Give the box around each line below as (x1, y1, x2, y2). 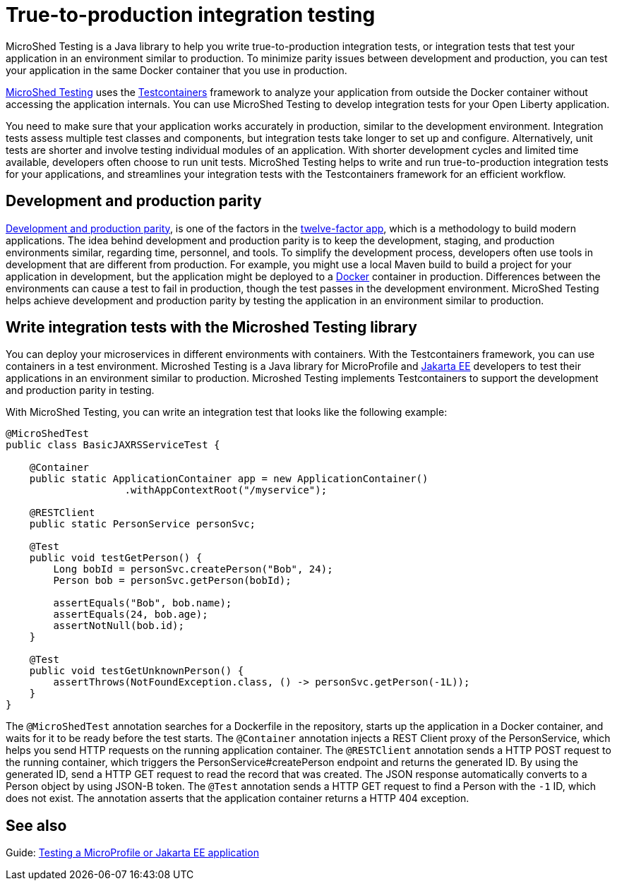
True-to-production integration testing (6, 3, 376, 27)
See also (6, 816, 67, 834)
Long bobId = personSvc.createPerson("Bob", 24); (53, 563, 333, 575)
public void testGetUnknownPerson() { (29, 665, 244, 677)
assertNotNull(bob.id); (53, 620, 184, 632)
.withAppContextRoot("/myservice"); (124, 484, 328, 496)
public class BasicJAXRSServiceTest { (6, 439, 220, 451)
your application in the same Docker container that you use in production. (6, 64, 347, 76)
